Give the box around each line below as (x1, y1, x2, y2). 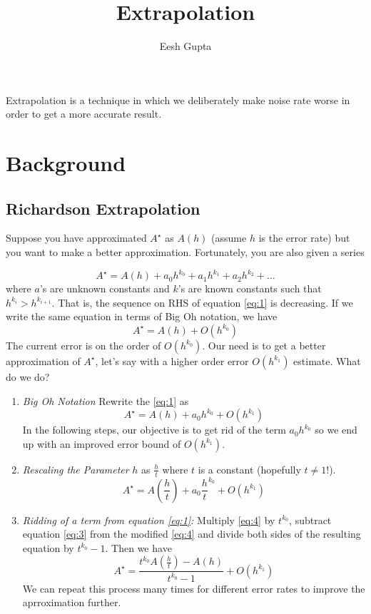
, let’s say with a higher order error (95, 353, 249, 368)
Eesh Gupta (159, 39, 212, 53)
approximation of (6, 353, 81, 368)
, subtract (289, 512, 332, 527)
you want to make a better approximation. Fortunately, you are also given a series (6, 245, 365, 260)
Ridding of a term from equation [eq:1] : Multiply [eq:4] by (22, 512, 275, 527)
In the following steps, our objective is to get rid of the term (22, 422, 286, 437)
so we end (315, 422, 357, 437)
